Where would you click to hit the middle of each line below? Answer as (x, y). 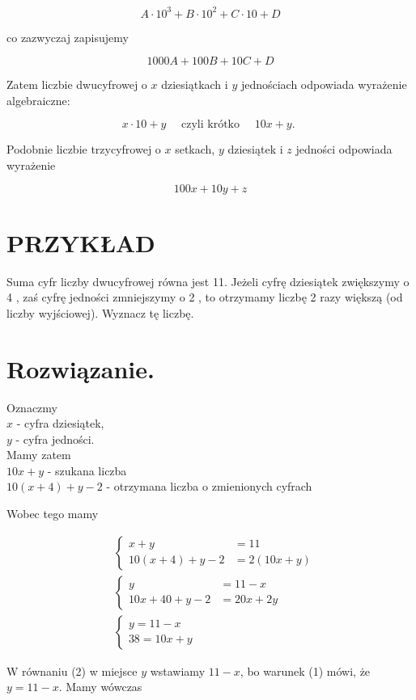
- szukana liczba (87, 470)
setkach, (195, 149)
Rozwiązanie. (81, 368)
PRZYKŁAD (81, 242)
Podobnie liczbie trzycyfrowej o (84, 149)
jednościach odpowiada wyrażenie (324, 84)
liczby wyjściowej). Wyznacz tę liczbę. (100, 312)
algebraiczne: (38, 100)
